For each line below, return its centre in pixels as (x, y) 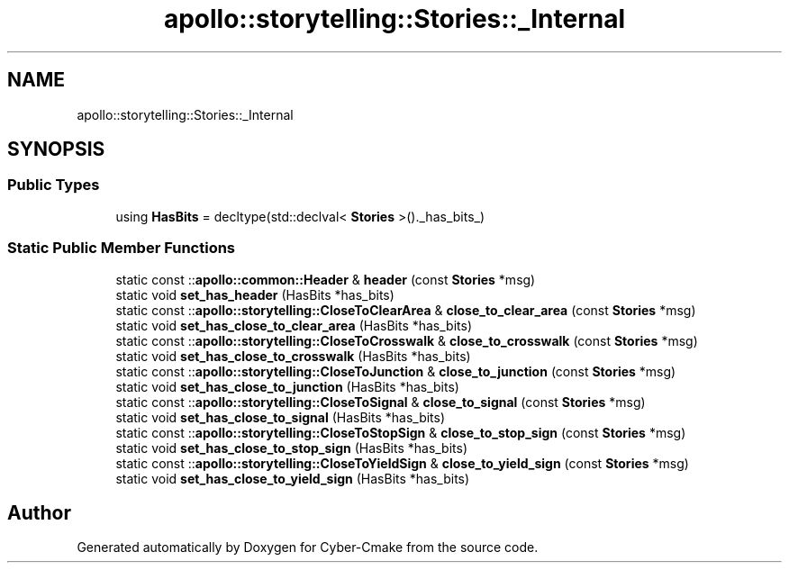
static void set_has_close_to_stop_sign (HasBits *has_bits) (292, 448)
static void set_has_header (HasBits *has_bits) (255, 294)
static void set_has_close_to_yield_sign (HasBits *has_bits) (293, 478)
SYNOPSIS (56, 149)
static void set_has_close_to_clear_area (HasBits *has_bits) (294, 325)
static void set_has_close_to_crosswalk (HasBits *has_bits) (293, 356)
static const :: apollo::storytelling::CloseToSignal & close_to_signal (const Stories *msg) (381, 402)
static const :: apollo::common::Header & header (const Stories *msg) (326, 279)
